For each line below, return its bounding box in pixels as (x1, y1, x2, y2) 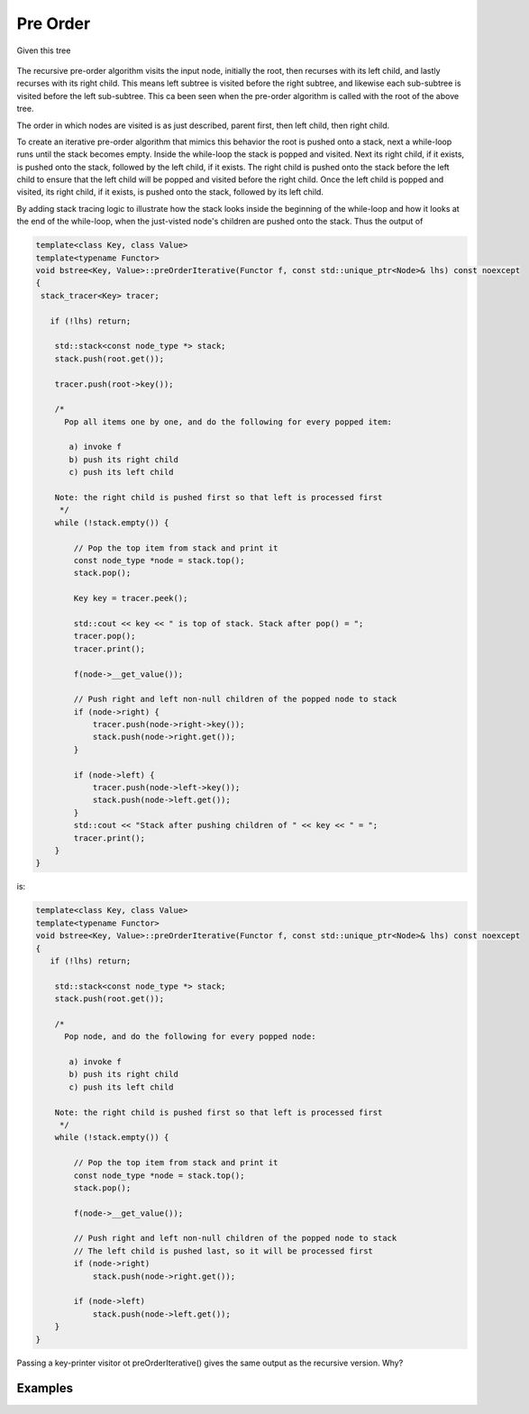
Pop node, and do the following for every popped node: (64, 1032, 316, 1042)
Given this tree (16, 45, 71, 56)
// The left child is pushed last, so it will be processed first (73, 1245, 374, 1256)
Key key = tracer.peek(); (73, 593, 188, 604)
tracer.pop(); (73, 631, 136, 642)
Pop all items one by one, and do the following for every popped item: (64, 416, 392, 427)
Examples (16, 1381, 74, 1396)
